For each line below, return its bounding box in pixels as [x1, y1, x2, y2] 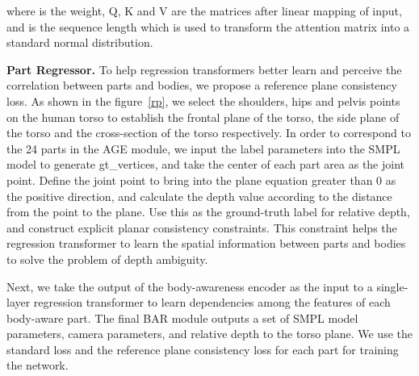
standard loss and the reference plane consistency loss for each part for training [6, 340, 399, 357]
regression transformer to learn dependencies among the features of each [33, 294, 391, 311]
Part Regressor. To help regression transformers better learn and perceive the [6, 61, 402, 77]
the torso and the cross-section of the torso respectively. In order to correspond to [6, 124, 411, 141]
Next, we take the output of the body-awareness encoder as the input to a [6, 278, 373, 295]
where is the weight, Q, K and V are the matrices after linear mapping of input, [6, 2, 402, 19]
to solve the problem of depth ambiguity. [6, 250, 208, 267]
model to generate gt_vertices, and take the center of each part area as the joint [6, 156, 405, 173]
